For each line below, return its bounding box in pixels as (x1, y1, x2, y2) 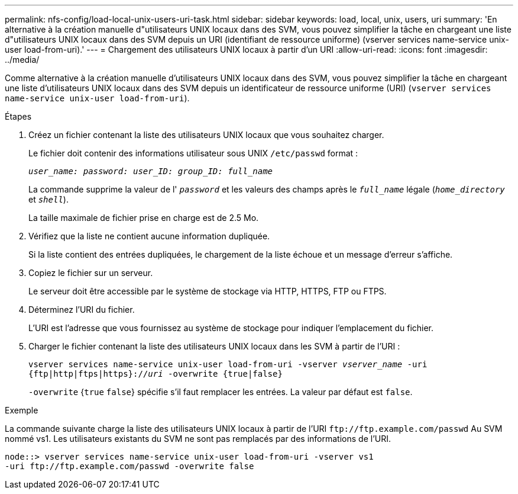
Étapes (5, 111, 32, 121)
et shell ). (28, 194, 69, 204)
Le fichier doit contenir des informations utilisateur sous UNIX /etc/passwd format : (28, 148, 358, 158)
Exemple (5, 405, 38, 415)
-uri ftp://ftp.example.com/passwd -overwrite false (5, 461, 254, 471)
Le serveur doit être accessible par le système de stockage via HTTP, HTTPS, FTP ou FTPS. (28, 286, 387, 296)
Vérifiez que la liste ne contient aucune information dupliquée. (28, 231, 270, 241)
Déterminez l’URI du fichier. (28, 304, 135, 315)
